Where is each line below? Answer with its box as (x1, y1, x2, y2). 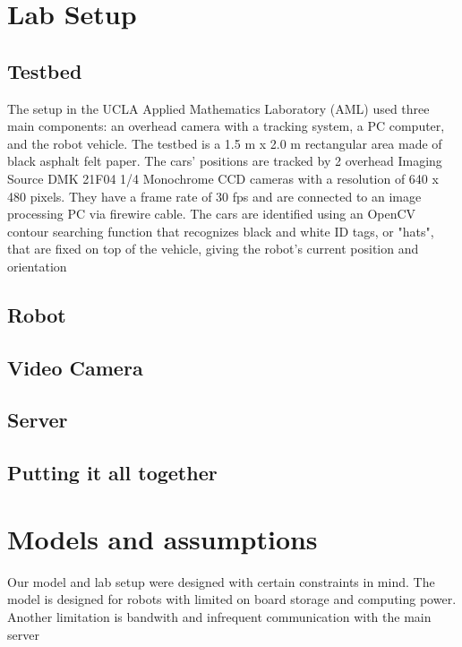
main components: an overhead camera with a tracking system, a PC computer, (7, 116, 445, 135)
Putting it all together (7, 459, 218, 487)
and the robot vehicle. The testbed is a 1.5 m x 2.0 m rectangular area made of (7, 134, 442, 152)
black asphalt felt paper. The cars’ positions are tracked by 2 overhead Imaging (7, 151, 442, 170)
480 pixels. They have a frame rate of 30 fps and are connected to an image (7, 186, 422, 205)
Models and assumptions (7, 520, 318, 556)
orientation (7, 256, 67, 275)
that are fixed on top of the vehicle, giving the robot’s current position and (7, 239, 419, 258)
